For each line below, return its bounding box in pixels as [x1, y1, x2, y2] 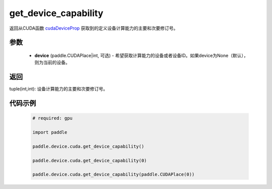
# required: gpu [32, 116, 73, 121]
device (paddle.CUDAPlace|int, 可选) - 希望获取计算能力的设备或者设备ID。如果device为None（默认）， [34, 52, 249, 58]
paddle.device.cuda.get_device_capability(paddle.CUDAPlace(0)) [32, 171, 195, 177]
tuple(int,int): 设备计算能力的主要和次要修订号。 [9, 86, 108, 92]
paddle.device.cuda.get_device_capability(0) [32, 157, 147, 163]
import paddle [32, 130, 67, 135]
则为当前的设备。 [34, 59, 70, 65]
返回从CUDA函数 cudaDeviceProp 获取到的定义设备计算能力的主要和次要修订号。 [9, 25, 178, 31]
